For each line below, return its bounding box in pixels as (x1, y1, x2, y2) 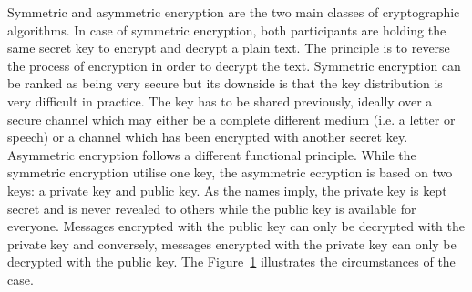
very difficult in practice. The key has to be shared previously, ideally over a (7, 91, 433, 110)
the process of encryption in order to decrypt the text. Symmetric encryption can (7, 55, 461, 75)
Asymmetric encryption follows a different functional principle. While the (7, 145, 416, 164)
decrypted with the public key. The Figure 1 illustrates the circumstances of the (7, 252, 456, 271)
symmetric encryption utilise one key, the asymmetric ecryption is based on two (7, 163, 453, 182)
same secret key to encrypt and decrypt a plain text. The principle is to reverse (7, 38, 450, 57)
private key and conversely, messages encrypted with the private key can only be (7, 234, 457, 253)
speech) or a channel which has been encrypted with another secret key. (7, 127, 408, 146)
